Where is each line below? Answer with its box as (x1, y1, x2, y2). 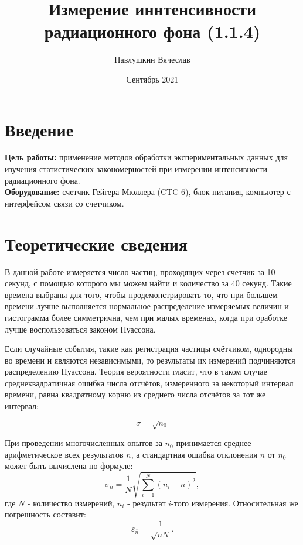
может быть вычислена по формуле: (5, 460, 133, 472)
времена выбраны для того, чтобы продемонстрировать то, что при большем (5, 288, 278, 300)
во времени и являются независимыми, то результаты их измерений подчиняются (5, 354, 295, 366)
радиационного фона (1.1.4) (44, 19, 261, 43)
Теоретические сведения (5, 231, 188, 255)
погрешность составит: (5, 508, 86, 520)
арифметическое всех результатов (5, 448, 124, 460)
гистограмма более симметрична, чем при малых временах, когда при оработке (5, 311, 288, 323)
